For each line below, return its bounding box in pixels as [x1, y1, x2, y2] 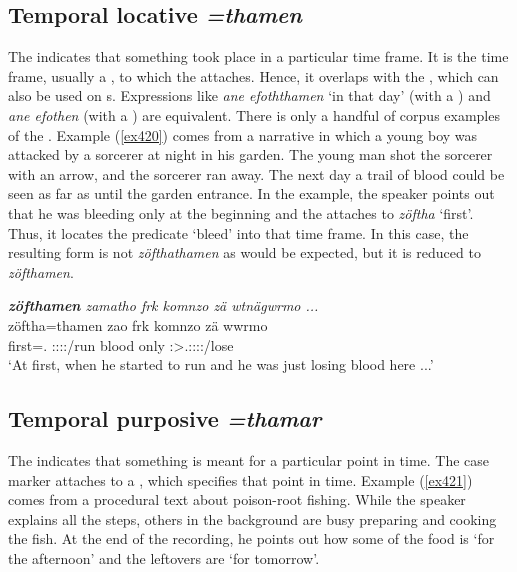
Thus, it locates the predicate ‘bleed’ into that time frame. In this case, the [8, 222, 469, 243]
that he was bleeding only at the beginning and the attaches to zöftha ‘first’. [8, 202, 474, 223]
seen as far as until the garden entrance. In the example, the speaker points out [8, 183, 495, 204]
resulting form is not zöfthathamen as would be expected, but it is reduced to [8, 242, 481, 263]
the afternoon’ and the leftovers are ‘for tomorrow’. [8, 547, 320, 568]
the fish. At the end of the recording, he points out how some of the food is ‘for [8, 528, 495, 549]
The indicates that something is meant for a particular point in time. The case [8, 449, 490, 470]
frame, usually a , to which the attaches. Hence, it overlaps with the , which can [8, 65, 499, 86]
